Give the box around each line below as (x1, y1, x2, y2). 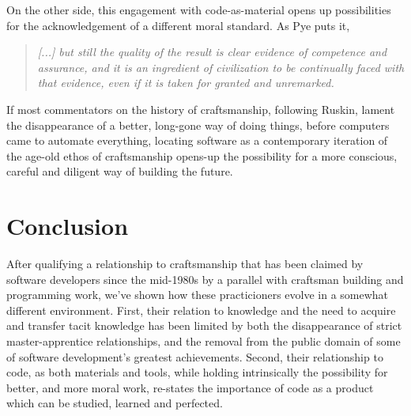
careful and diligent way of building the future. (6, 163, 233, 180)
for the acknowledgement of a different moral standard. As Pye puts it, (6, 17, 350, 33)
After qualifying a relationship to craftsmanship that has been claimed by (6, 255, 364, 272)
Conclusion (6, 210, 129, 242)
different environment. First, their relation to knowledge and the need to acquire (6, 301, 396, 318)
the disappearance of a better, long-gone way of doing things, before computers (6, 116, 390, 133)
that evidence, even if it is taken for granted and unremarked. (37, 74, 334, 91)
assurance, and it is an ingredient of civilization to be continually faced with (37, 59, 405, 75)
